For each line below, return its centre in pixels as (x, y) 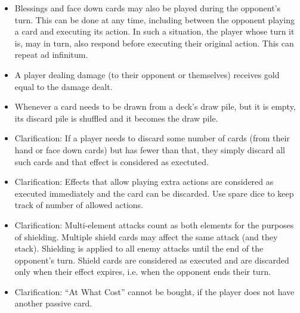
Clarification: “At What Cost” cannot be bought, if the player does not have (154, 291)
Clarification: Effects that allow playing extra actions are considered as (144, 182)
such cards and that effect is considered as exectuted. (112, 161)
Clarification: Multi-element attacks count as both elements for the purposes (154, 224)
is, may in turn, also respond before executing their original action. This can (154, 43)
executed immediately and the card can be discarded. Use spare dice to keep (154, 193)
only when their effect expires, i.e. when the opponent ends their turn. (143, 272)
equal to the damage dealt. (64, 86)
